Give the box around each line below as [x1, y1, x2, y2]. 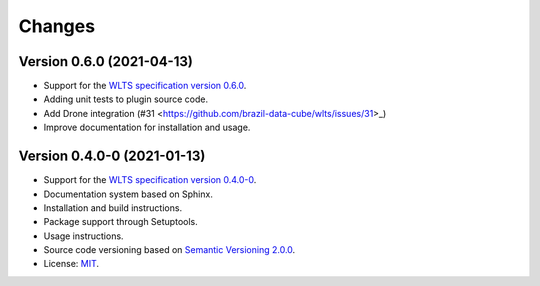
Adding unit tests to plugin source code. [43, 93, 209, 105]
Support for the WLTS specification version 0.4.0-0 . [43, 174, 257, 186]
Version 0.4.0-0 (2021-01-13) [18, 148, 206, 165]
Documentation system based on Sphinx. [43, 188, 214, 200]
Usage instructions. [43, 230, 124, 242]
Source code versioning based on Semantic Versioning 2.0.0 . [43, 244, 296, 256]
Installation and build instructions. [43, 201, 183, 214]
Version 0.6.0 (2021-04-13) [18, 53, 194, 70]
